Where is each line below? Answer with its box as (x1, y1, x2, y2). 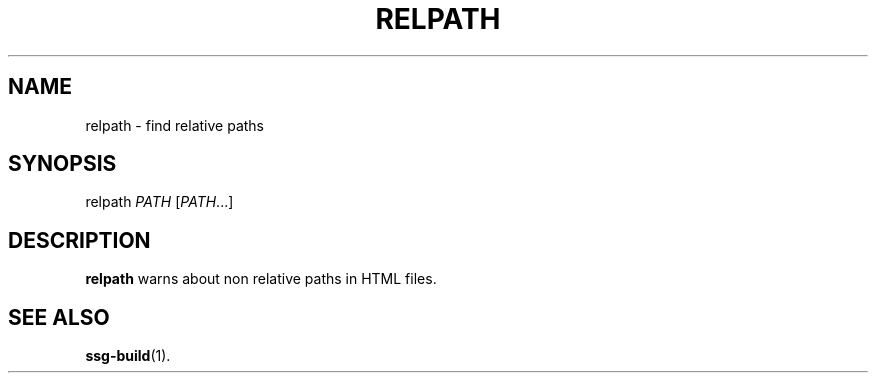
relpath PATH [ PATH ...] (85, 193, 234, 211)
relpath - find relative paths (85, 116, 265, 134)
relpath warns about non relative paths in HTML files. (85, 270, 437, 288)
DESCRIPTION (8, 227, 151, 253)
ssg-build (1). (85, 347, 171, 365)
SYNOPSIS (8, 151, 117, 177)
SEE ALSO (8, 304, 110, 330)
